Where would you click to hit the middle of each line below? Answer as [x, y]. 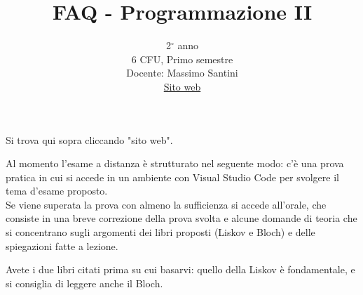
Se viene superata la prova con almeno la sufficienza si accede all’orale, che [166, 204]
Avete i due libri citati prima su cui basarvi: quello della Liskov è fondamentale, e [180, 269]
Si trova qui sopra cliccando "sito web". [89, 139]
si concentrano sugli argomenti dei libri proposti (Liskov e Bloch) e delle [160, 232]
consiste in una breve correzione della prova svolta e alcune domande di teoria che [181, 218]
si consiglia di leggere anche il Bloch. [84, 283]
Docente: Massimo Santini [182, 73]
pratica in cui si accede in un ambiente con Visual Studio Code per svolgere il [172, 177]
